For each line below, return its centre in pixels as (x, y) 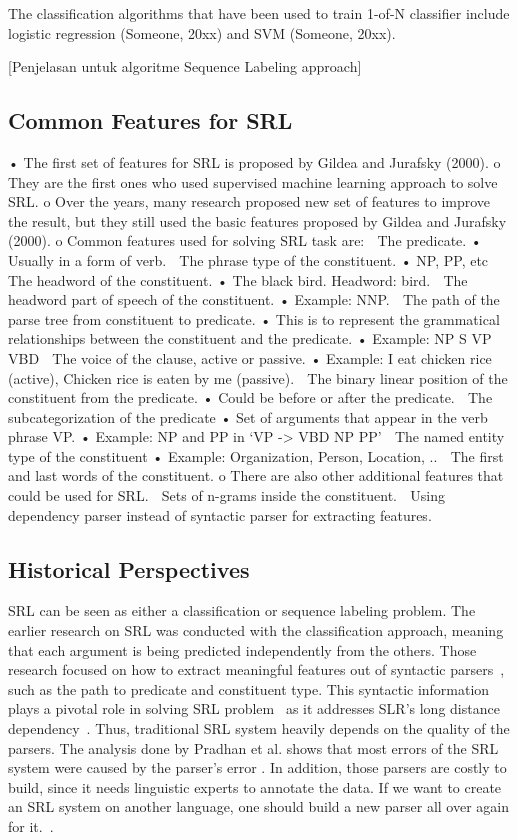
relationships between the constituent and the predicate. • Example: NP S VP (250, 338)
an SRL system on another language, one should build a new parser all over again (258, 806)
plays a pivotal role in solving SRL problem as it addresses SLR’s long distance (254, 708)
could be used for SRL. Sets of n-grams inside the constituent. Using (226, 495)
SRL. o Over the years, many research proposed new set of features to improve (249, 201)
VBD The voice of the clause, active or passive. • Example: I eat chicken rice (250, 357)
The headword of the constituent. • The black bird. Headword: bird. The (238, 279)
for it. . (31, 826)
